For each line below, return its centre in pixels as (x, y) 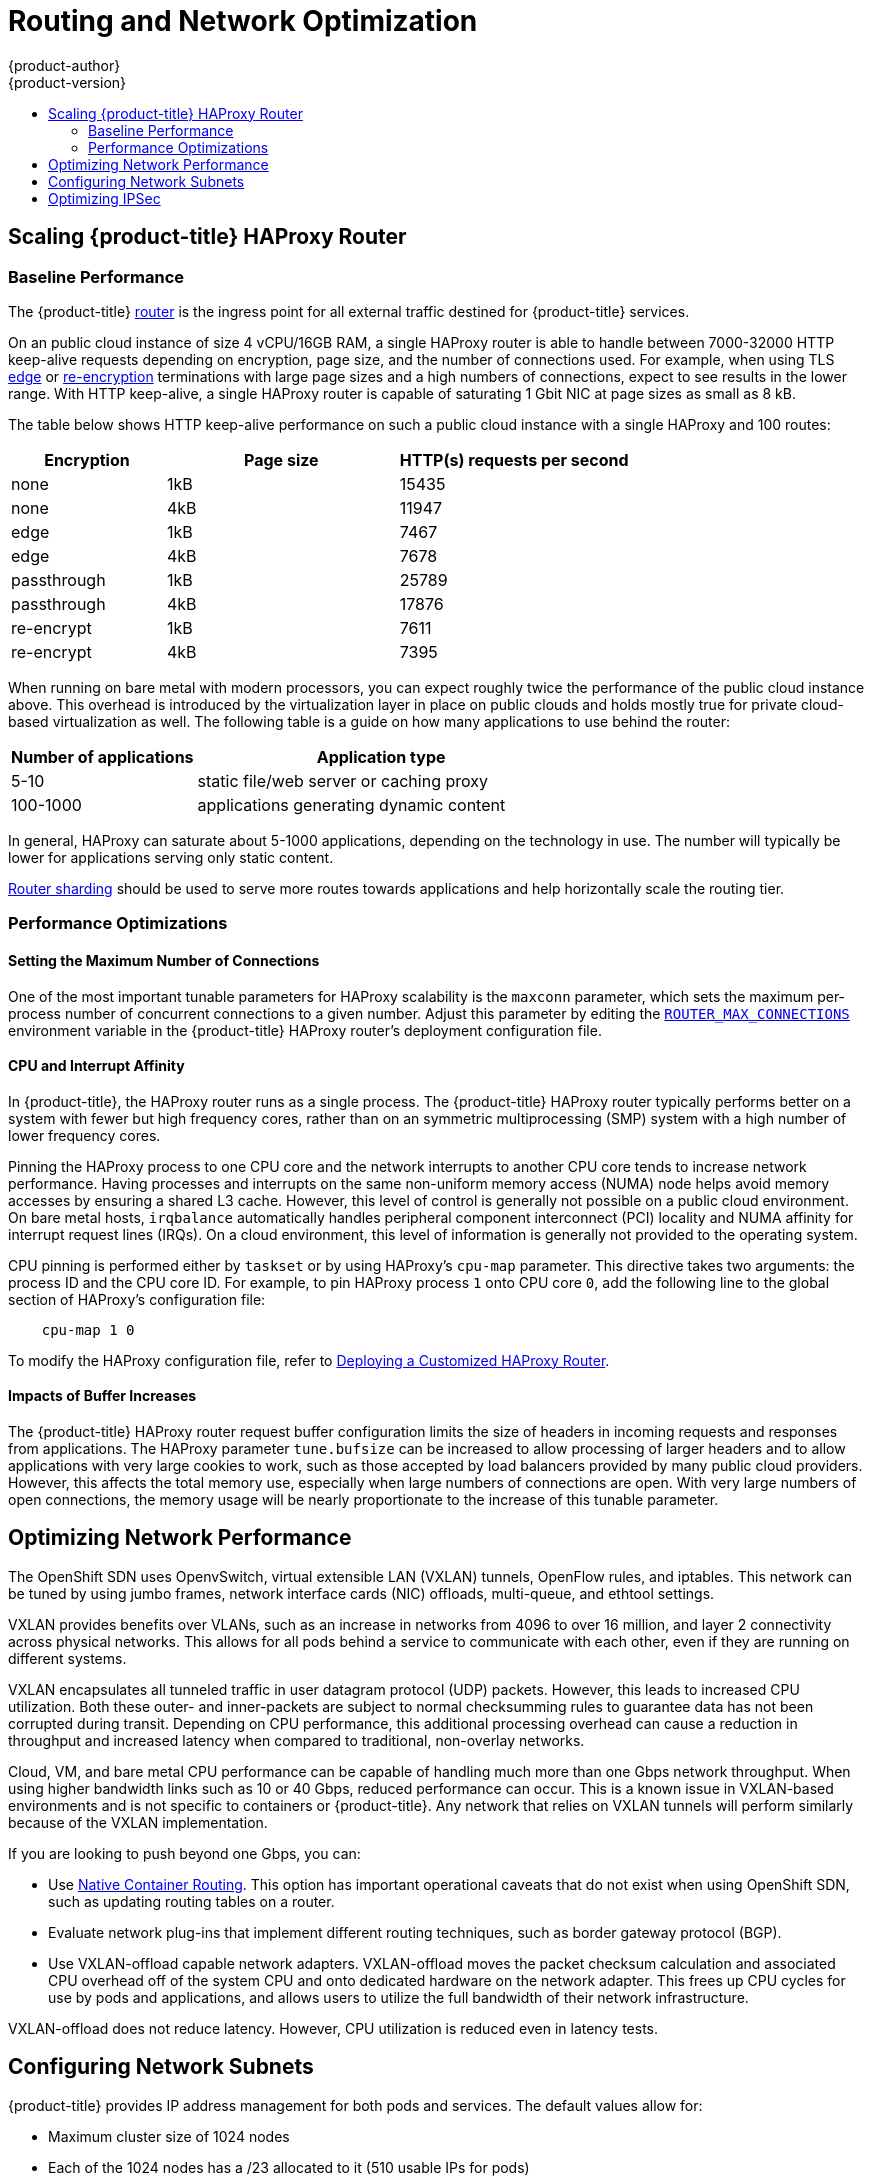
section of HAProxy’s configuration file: (137, 1299)
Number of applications (102, 756)
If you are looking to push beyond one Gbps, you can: (184, 1853)
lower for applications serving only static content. (171, 857)
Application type (381, 756)
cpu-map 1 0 (88, 1329)
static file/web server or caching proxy (342, 780)
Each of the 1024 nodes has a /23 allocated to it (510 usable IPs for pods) (289, 2167)
